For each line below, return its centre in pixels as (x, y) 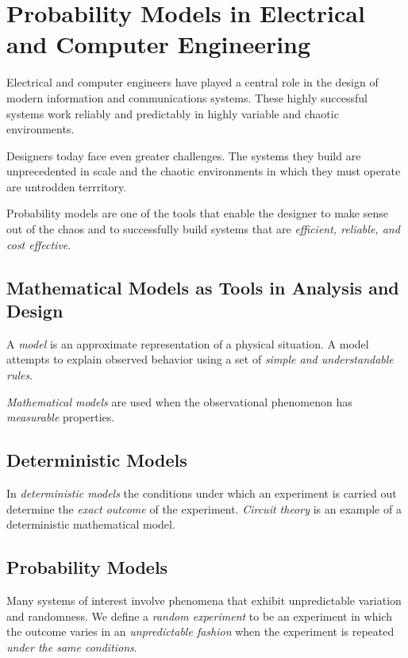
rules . (20, 375)
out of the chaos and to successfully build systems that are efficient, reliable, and (203, 229)
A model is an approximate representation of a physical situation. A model (188, 343)
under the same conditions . (72, 646)
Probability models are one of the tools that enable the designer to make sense (197, 213)
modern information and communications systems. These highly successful (187, 97)
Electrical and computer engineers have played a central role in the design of (192, 82)
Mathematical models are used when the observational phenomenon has (179, 401)
